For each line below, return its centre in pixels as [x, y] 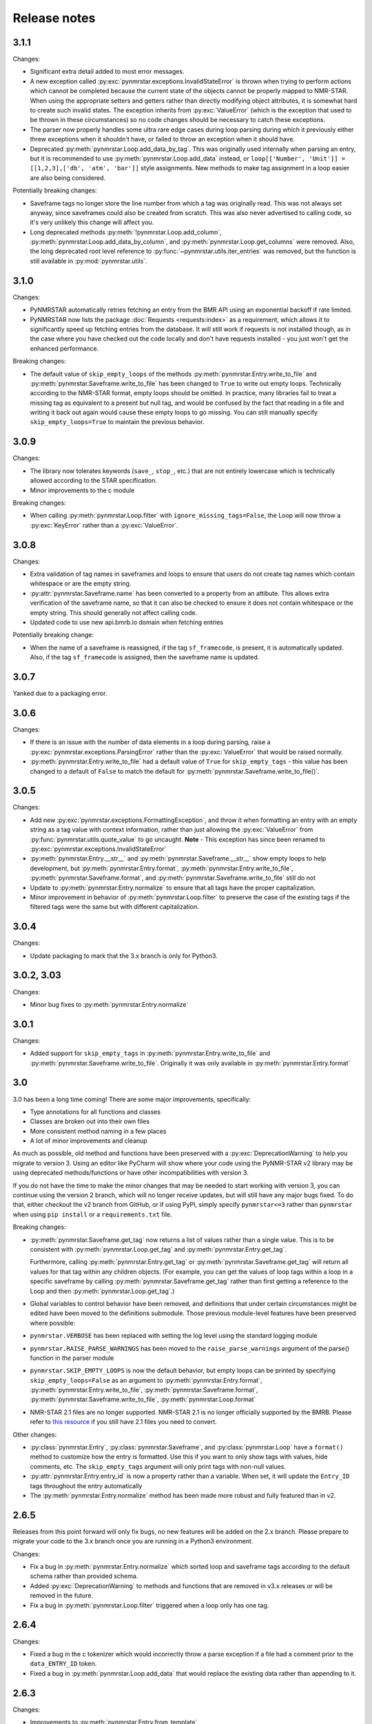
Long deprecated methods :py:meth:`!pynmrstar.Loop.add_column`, [126, 232]
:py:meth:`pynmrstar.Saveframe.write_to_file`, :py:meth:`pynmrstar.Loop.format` [143, 1399]
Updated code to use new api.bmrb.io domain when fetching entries [127, 622]
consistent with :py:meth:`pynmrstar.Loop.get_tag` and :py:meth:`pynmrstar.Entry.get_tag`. [158, 1249]
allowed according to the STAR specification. [94, 481]
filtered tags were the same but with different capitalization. [115, 907]
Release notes [54, 18]
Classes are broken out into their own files [90, 1121]
